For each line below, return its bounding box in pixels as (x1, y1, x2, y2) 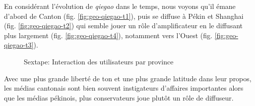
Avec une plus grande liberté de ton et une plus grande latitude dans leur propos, (4, 73, 252, 83)
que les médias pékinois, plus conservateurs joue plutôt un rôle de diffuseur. (4, 92, 234, 103)
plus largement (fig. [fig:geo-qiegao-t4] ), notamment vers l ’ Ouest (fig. (4, 30, 212, 40)
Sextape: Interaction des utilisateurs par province (24, 56, 174, 66)
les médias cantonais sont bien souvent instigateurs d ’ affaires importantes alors (4, 83, 244, 93)
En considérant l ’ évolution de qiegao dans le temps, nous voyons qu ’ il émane (4, 1, 236, 11)
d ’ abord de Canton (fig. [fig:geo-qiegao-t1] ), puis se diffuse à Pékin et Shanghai (4, 10, 244, 21)
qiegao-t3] (4, 40, 34, 50)
